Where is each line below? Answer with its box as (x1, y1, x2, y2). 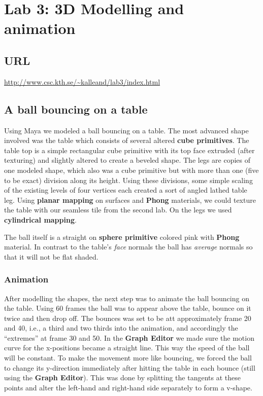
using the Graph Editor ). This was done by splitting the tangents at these (4, 372, 241, 383)
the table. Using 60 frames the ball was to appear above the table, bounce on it (4, 303, 251, 313)
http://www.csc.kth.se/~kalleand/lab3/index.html (4, 76, 160, 87)
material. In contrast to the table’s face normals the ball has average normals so (4, 241, 253, 252)
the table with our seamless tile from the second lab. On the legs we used (4, 204, 232, 215)
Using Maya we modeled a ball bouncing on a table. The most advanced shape (4, 125, 249, 135)
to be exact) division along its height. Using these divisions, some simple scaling (4, 174, 253, 185)
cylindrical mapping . (4, 214, 77, 225)
